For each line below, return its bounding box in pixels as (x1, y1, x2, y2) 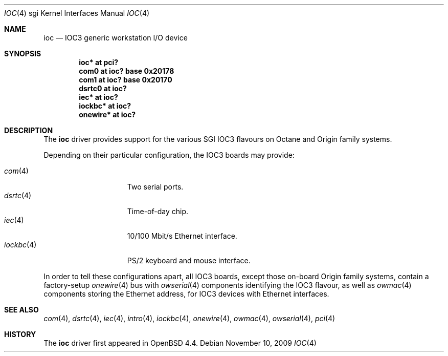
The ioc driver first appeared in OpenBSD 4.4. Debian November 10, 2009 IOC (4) (43, 339, 317, 347)
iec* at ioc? (79, 93, 118, 101)
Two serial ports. (127, 182, 184, 191)
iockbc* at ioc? (79, 101, 131, 110)
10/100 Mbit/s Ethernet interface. (127, 232, 237, 240)
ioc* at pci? (79, 58, 119, 67)
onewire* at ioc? (79, 110, 136, 119)
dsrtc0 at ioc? (79, 84, 127, 93)
